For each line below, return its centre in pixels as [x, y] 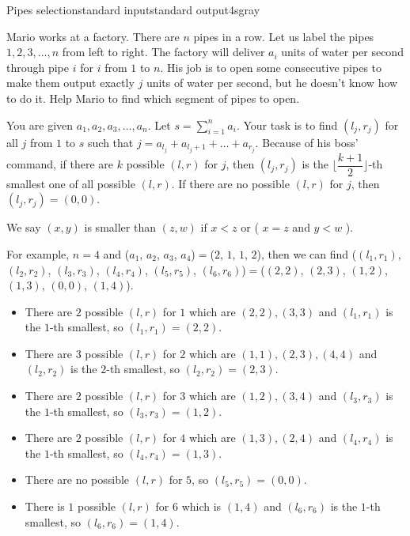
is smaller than [120, 227]
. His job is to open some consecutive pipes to [271, 67]
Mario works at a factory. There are [93, 36]
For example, [38, 253]
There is [45, 506]
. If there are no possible [230, 183]
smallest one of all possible [71, 183]
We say [24, 227]
